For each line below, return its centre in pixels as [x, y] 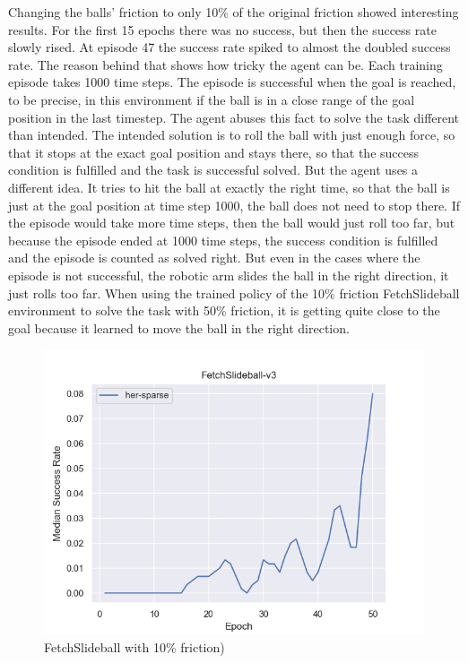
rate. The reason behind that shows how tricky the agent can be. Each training [225, 64]
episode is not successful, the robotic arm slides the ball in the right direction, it [229, 275]
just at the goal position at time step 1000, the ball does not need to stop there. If [234, 205]
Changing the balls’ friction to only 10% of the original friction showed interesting [234, 12]
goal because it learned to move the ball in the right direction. [179, 327]
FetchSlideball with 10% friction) [134, 646]
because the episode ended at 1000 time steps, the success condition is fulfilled [223, 240]
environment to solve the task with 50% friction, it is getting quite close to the [224, 310]
